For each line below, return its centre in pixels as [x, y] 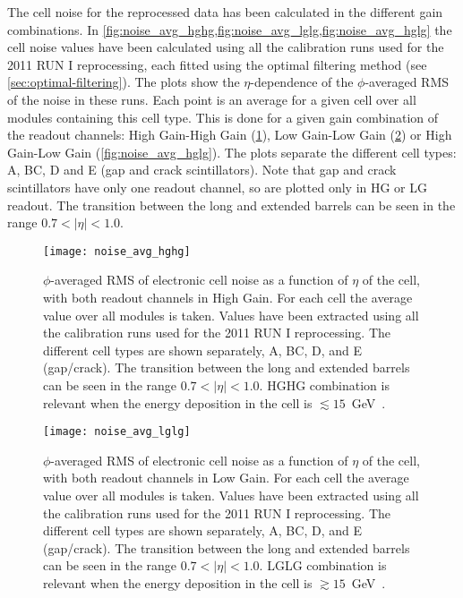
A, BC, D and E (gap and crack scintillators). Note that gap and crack [202, 170]
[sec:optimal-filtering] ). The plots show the [124, 82]
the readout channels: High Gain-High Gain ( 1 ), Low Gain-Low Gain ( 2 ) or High [230, 135]
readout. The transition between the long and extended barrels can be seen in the [231, 205]
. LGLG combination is [323, 565]
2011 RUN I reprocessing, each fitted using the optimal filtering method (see [217, 64]
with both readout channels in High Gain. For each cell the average [228, 297]
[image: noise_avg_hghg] [117, 251]
